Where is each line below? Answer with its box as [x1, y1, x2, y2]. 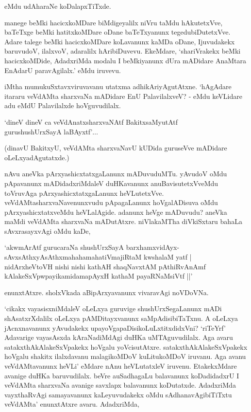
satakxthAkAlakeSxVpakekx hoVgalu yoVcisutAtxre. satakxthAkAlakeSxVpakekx [4, 341, 248, 352]
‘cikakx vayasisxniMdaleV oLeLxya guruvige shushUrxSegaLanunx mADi [4, 303, 222, 314]
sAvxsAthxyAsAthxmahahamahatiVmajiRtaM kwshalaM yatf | [4, 252, 192, 262]
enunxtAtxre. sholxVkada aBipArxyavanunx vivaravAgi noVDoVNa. [4, 287, 209, 297]
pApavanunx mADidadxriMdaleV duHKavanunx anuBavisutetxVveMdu [4, 178, 218, 188]
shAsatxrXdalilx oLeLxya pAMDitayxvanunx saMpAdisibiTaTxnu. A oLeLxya [4, 313, 238, 323]
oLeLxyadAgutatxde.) [4, 152, 69, 162]
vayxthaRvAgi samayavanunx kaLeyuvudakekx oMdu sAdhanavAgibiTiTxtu [4, 389, 232, 399]
